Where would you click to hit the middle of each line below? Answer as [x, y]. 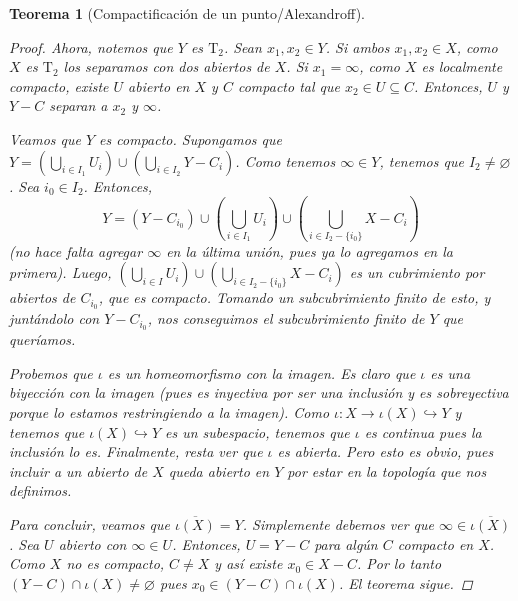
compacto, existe [59, 85]
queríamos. [42, 339]
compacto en [435, 543]
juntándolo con [54, 318]
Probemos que [51, 372]
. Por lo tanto [399, 563]
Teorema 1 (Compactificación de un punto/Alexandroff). [187, 13]
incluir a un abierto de [78, 470]
